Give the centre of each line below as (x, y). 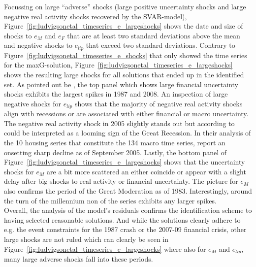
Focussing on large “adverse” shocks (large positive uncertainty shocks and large (125, 6)
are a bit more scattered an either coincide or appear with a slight (146, 171)
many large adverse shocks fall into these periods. (79, 259)
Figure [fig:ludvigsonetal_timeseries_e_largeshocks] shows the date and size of (124, 26)
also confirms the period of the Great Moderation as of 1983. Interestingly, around (128, 191)
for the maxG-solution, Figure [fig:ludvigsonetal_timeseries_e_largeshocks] (118, 65)
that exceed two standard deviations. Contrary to (160, 45)
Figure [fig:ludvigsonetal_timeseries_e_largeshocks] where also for (105, 249)
